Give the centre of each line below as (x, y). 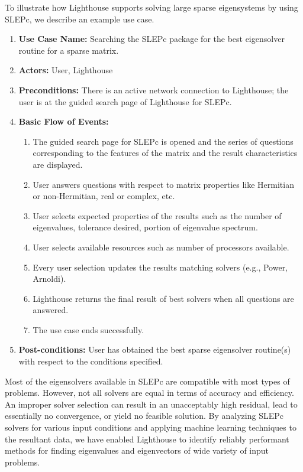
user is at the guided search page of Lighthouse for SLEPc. (125, 101)
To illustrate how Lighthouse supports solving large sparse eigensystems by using (151, 7)
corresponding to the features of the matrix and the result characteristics (165, 153)
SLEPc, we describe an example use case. (80, 19)
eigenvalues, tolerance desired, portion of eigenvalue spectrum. (145, 227)
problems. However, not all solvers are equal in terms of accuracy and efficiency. (149, 393)
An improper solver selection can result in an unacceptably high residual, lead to (151, 404)
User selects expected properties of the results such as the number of (157, 215)
